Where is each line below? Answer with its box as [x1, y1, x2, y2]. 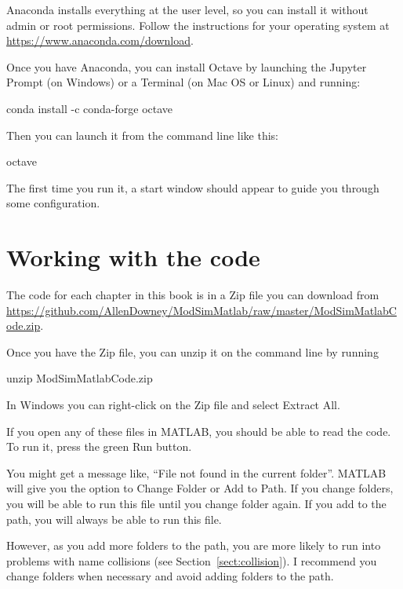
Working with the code [6, 241, 260, 273]
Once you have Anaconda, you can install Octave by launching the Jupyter [6, 58, 367, 75]
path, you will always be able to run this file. [6, 510, 222, 527]
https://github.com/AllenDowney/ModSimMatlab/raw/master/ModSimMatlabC [6, 302, 397, 318]
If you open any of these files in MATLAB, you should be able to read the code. [6, 423, 391, 439]
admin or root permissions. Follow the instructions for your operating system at [6, 16, 390, 33]
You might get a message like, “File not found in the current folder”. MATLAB [6, 464, 387, 481]
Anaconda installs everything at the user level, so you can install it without [6, 2, 369, 17]
